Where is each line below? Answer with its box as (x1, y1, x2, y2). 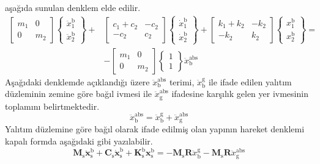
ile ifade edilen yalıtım (208, 75, 292, 88)
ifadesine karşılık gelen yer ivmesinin (171, 87, 308, 100)
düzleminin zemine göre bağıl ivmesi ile (5, 87, 152, 100)
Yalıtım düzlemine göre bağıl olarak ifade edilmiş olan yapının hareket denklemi (5, 123, 305, 135)
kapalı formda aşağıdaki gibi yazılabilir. (5, 135, 153, 148)
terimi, (169, 75, 195, 88)
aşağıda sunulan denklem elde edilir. (5, 1, 141, 13)
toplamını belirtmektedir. (5, 99, 100, 112)
